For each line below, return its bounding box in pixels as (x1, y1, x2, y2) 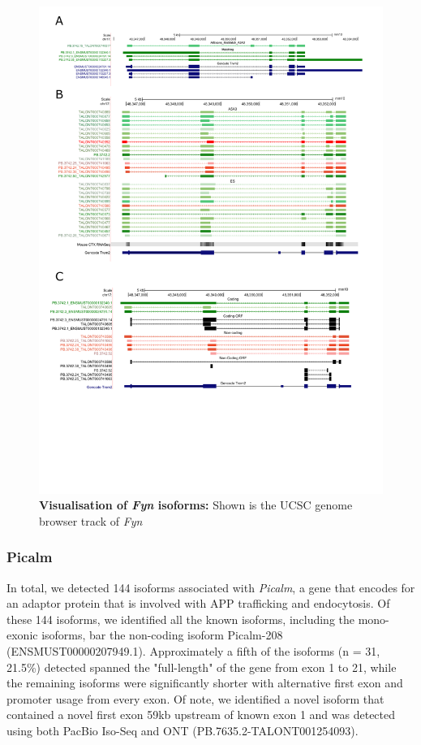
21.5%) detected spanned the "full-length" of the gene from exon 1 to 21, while (6, 658, 397, 675)
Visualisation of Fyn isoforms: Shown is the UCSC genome (39, 496, 353, 513)
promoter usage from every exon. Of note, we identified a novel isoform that (6, 690, 384, 707)
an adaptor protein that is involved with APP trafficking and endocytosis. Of (6, 595, 390, 612)
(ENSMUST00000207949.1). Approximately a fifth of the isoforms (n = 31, (6, 643, 380, 660)
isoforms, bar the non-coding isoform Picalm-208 (41, 626, 283, 643)
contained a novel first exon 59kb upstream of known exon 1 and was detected (6, 706, 396, 723)
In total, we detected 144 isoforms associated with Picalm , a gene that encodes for (6, 578, 415, 596)
